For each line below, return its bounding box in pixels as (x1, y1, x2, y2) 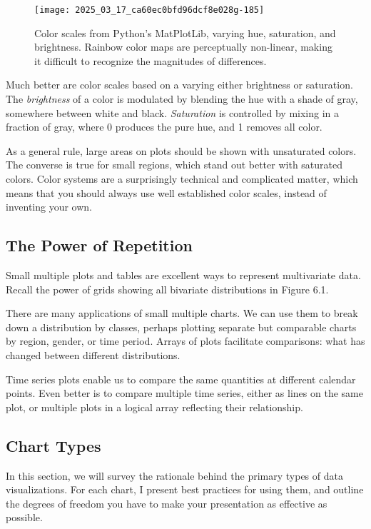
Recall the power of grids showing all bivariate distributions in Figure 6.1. (6, 281, 329, 296)
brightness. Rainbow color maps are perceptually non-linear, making (34, 39, 332, 54)
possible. (6, 510, 43, 525)
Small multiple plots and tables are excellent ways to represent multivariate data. (6, 267, 361, 282)
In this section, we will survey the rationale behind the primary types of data (6, 468, 343, 483)
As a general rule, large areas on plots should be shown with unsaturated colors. (6, 143, 357, 158)
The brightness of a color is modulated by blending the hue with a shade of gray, (6, 91, 358, 106)
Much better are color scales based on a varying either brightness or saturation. (6, 77, 353, 92)
